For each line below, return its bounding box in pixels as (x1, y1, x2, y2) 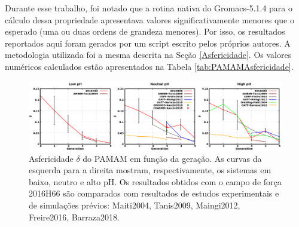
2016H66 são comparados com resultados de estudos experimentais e (29, 187, 279, 200)
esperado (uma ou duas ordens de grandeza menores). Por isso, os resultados (5, 25, 285, 38)
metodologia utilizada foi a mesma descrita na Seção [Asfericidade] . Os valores (5, 48, 292, 61)
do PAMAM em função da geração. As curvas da (83, 152, 262, 164)
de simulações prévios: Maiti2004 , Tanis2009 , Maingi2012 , (29, 199, 240, 211)
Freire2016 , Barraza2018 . (29, 210, 120, 223)
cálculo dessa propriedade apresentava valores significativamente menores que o (5, 13, 294, 26)
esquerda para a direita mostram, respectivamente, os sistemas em (29, 164, 271, 176)
